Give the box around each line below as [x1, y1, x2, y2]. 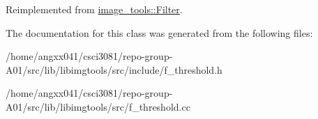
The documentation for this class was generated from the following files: [6, 25, 313, 40]
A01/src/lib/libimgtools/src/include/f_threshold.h [6, 62, 222, 77]
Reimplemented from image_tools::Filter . [6, 2, 183, 16]
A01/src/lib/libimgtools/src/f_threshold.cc [6, 99, 190, 113]
